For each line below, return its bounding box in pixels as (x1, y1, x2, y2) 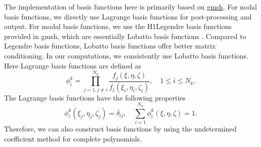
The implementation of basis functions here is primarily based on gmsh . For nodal (4, 1, 257, 11)
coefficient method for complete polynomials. (4, 133, 142, 143)
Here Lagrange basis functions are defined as (4, 60, 141, 70)
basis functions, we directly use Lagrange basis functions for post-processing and (4, 11, 252, 21)
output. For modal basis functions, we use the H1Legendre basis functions (4, 21, 232, 31)
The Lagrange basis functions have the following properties (4, 92, 186, 102)
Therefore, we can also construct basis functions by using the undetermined (4, 123, 237, 133)
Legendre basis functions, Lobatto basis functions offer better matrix (4, 40, 216, 51)
